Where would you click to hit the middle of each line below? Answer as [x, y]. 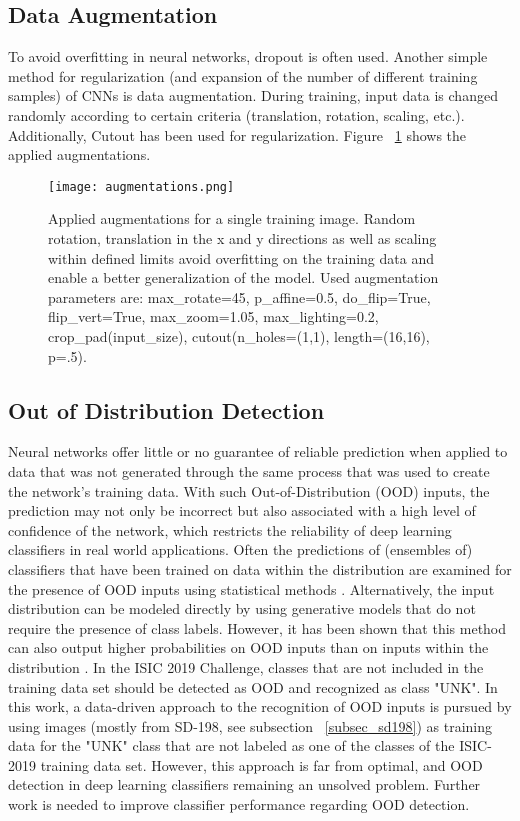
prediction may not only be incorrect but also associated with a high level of [242, 510]
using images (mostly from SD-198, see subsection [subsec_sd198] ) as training [250, 725]
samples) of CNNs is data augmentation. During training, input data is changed [253, 95]
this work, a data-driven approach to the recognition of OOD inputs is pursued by [260, 706]
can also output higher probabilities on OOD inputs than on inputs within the [248, 647]
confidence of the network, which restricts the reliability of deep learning [230, 529]
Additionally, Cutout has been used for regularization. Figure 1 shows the [237, 134]
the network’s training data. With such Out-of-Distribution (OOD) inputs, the [249, 490]
